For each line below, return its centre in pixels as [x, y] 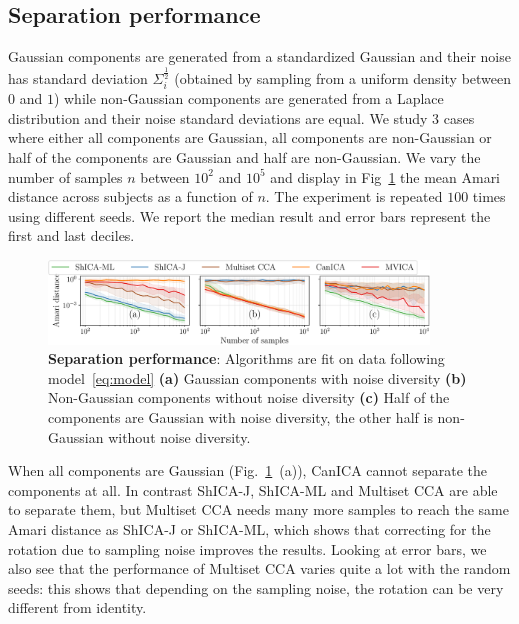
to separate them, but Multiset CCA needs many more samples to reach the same [258, 509]
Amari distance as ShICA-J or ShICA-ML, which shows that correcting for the [249, 528]
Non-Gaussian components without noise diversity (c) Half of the [249, 397]
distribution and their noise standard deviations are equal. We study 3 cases [241, 117]
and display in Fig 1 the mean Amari [385, 176]
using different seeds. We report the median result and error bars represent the [249, 215]
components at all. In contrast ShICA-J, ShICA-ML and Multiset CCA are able [253, 489]
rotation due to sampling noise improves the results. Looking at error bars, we [247, 548]
